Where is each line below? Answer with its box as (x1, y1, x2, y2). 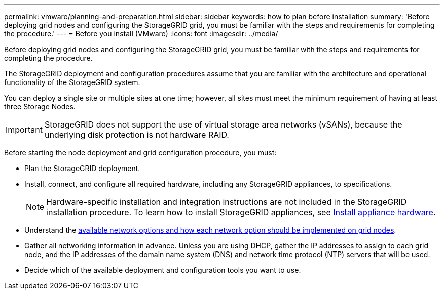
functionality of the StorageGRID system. (4, 78, 140, 87)
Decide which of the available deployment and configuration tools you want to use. (24, 266, 301, 274)
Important (6, 124, 43, 135)
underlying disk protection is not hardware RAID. (44, 130, 229, 140)
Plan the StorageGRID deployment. (24, 164, 140, 173)
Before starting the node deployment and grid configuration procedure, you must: (4, 148, 277, 157)
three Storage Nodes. (4, 102, 76, 111)
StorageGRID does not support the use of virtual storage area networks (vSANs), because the (44, 119, 402, 130)
